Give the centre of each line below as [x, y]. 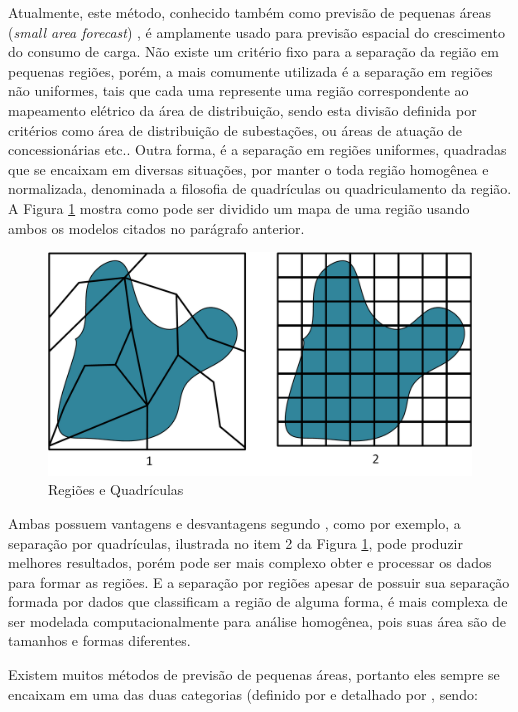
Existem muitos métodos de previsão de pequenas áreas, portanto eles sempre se [254, 674]
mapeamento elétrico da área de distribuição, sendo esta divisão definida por [242, 109]
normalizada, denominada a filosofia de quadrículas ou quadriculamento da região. [260, 188]
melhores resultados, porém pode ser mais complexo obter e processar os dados [250, 562]
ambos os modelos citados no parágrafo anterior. [156, 227]
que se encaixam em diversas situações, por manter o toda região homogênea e [248, 168]
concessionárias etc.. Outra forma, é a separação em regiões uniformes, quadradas [257, 149]
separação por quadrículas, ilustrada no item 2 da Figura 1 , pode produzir [235, 542]
